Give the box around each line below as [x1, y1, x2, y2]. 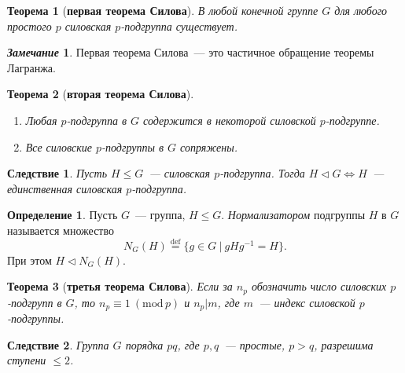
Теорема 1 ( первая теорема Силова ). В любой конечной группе [7, 2, 318, 18]
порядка [125, 336, 164, 353]
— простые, [224, 336, 285, 353]
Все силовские [25, 138, 92, 155]
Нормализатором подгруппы [227, 207, 366, 223]
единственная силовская [7, 180, 123, 196]
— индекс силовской [259, 294, 355, 310]
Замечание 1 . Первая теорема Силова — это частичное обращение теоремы [7, 44, 374, 60]
